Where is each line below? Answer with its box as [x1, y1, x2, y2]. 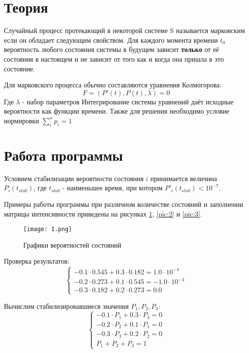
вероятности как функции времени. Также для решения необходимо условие [4, 106, 230, 116]
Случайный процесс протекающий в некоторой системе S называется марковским [4, 25, 245, 35]
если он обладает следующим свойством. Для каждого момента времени [4, 34, 218, 45]
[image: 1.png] [23, 226, 72, 233]
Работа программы [4, 145, 123, 165]
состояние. [4, 63, 35, 73]
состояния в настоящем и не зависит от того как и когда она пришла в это [4, 53, 224, 64]
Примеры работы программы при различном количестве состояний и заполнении [4, 199, 243, 209]
